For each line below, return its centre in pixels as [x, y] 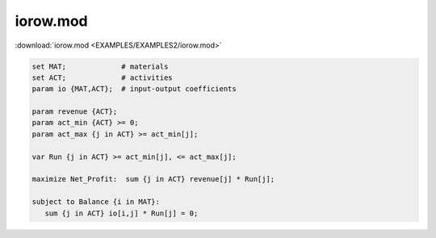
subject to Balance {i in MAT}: [96, 202]
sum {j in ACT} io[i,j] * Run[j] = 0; [122, 213]
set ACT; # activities [102, 77]
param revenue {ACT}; [75, 112]
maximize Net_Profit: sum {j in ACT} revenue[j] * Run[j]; [153, 179]
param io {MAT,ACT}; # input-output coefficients [134, 89]
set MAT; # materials [100, 66]
